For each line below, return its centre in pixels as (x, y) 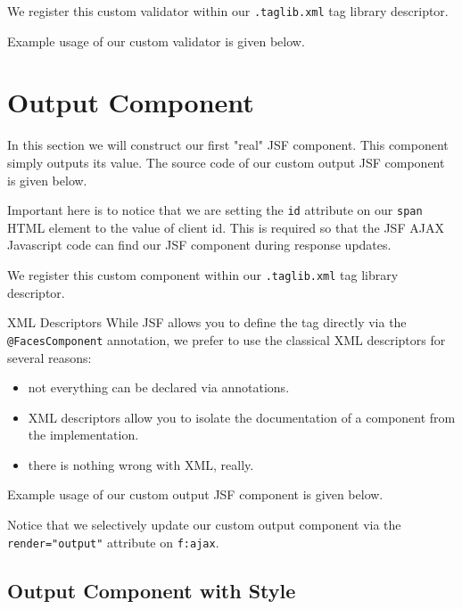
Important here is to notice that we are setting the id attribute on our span (215, 210)
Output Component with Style (152, 590)
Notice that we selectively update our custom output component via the (204, 525)
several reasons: (49, 357)
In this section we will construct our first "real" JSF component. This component (228, 145)
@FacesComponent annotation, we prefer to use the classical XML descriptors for (227, 339)
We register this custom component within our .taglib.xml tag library (203, 275)
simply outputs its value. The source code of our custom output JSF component (226, 162)
